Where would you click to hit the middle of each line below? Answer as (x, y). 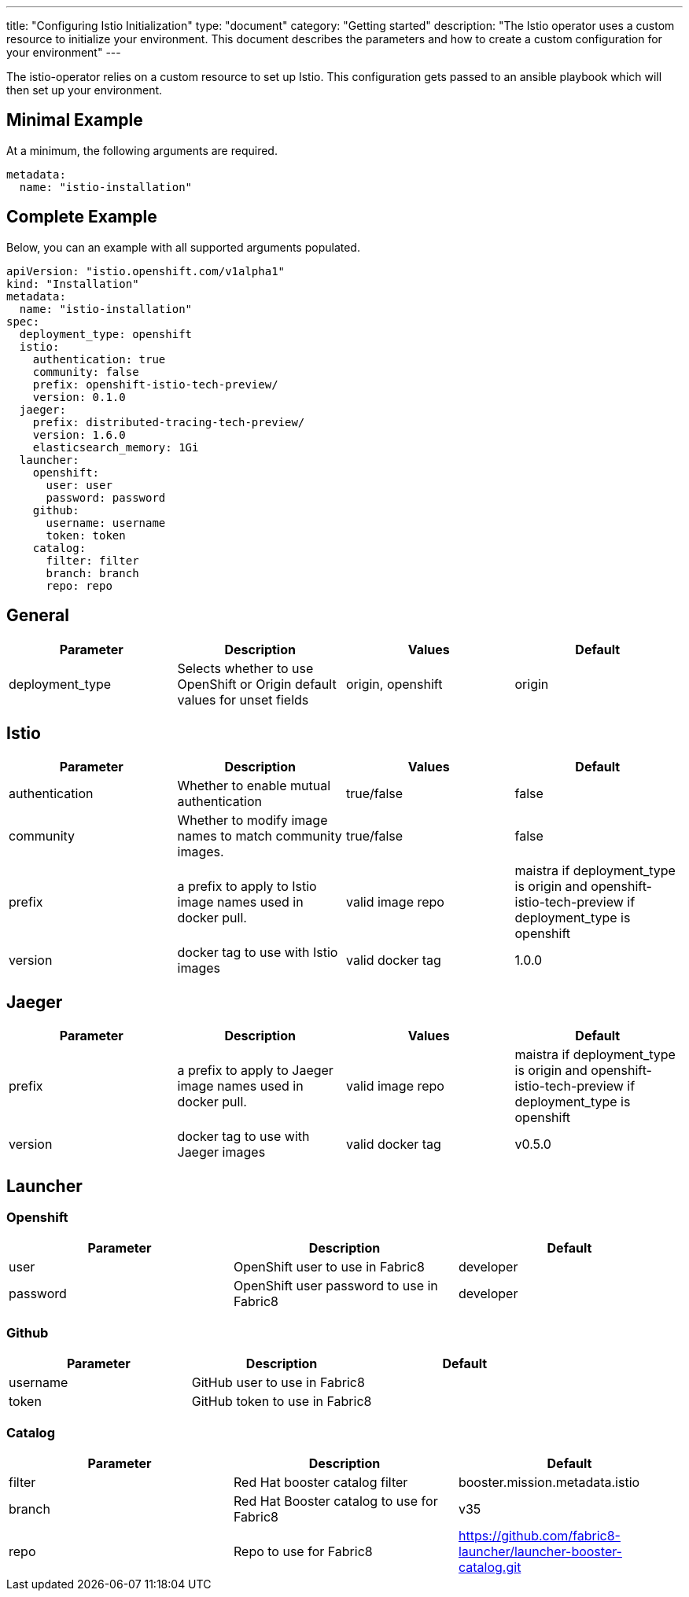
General (38, 616)
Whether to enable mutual (254, 786)
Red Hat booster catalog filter (321, 1482)
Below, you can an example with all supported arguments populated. (183, 247)
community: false (86, 372)
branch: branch (92, 573)
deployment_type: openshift (106, 334)
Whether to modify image (252, 821)
